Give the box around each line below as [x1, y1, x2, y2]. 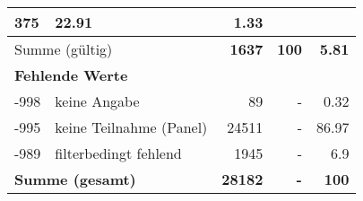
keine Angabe [55, 91, 140, 111]
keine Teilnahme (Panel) [55, 117, 208, 137]
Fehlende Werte [14, 65, 128, 85]
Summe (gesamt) [14, 169, 136, 189]
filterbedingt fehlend [55, 143, 182, 163]
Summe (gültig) [14, 39, 113, 59]
